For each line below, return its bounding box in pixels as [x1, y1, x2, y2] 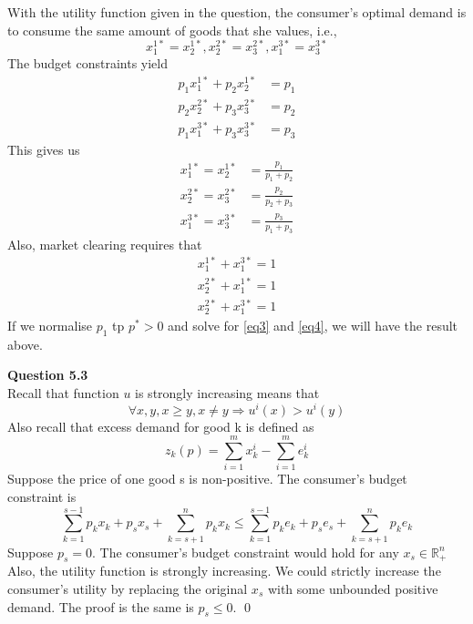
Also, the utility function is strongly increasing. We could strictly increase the [7, 561, 441, 580]
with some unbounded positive [267, 579, 438, 598]
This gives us [7, 139, 80, 159]
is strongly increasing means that [135, 383, 320, 402]
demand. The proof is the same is [7, 597, 194, 616]
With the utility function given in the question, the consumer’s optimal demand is [7, 3, 467, 21]
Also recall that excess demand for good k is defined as [7, 416, 314, 435]
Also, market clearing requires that [7, 234, 202, 253]
